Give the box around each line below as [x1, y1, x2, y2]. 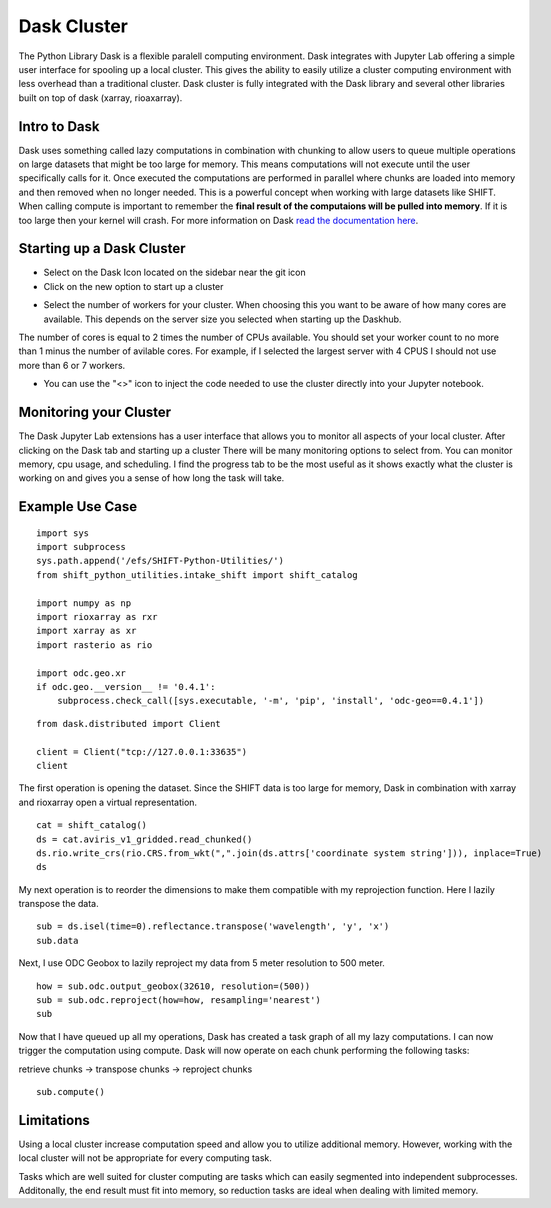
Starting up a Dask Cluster [18, 240, 186, 257]
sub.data [36, 935, 79, 946]
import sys [36, 527, 90, 539]
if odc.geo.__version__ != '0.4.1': [36, 681, 216, 692]
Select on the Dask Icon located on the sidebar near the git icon [43, 266, 307, 279]
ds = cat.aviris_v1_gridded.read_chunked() [36, 833, 253, 845]
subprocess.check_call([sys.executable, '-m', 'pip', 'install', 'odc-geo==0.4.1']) [56, 695, 485, 707]
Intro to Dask [18, 118, 100, 135]
